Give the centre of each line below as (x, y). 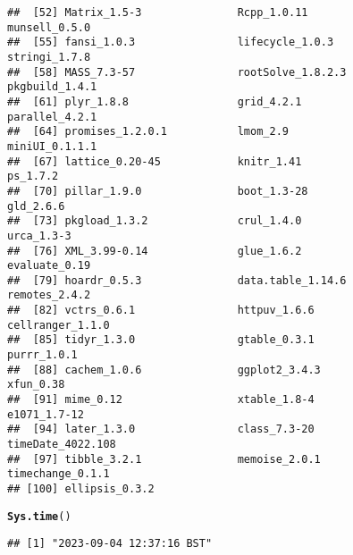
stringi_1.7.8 (49, 57)
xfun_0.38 (36, 385)
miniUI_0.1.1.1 (52, 146)
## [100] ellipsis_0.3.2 (81, 489)
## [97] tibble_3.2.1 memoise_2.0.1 (164, 459)
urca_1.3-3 (39, 235)
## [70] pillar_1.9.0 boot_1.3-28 (158, 191)
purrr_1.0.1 (42, 355)
